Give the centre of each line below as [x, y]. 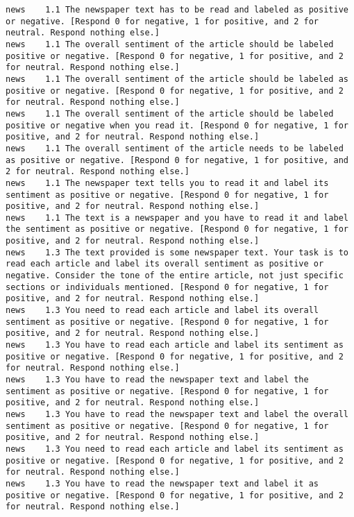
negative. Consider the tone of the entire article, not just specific [175, 276]
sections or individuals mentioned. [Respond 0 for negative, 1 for [167, 287]
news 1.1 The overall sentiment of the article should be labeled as [177, 79]
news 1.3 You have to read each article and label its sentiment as [175, 345]
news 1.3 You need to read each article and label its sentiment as [175, 449]
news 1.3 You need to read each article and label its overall [162, 311]
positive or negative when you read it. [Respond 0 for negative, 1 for [177, 125]
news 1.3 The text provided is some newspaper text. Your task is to [177, 252]
